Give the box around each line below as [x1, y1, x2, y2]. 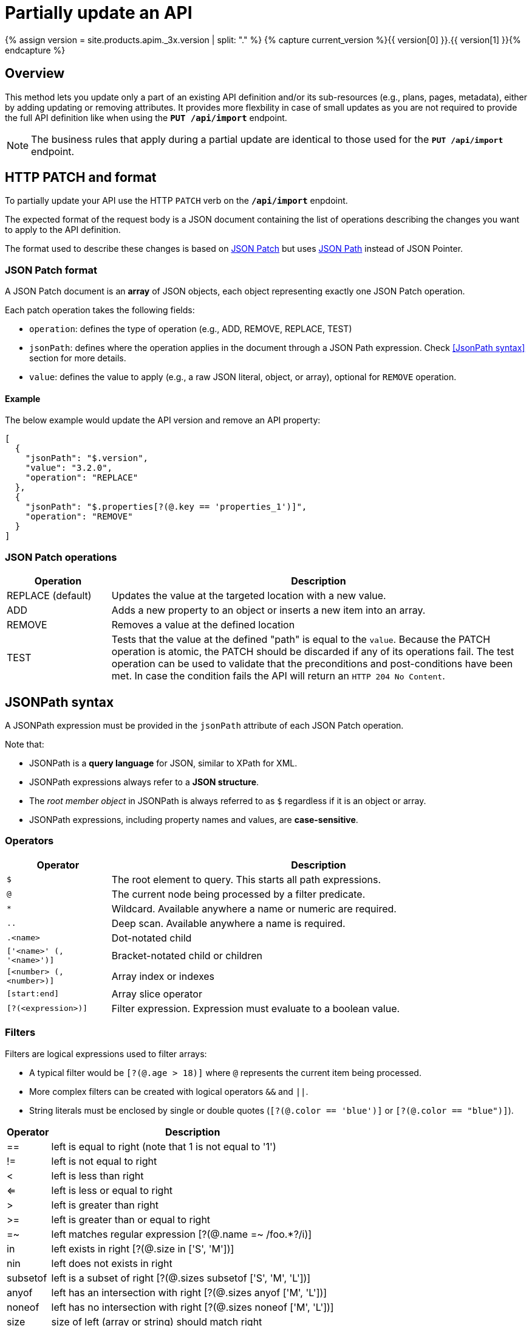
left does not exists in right [51, 1257, 172, 1269]
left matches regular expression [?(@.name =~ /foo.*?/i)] [51, 1227, 312, 1240]
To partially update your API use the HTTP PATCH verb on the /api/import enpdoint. [5, 195, 348, 206]
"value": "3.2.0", [25, 463, 113, 473]
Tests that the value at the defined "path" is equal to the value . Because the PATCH [111, 633, 491, 646]
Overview [5, 66, 65, 82]
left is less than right [51, 1169, 144, 1182]
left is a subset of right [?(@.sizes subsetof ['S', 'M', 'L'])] [51, 1271, 311, 1284]
